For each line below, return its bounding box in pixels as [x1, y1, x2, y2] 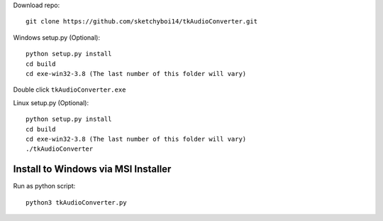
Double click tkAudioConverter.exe [13, 85, 126, 94]
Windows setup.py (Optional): [13, 33, 101, 42]
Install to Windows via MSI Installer [13, 163, 172, 176]
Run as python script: [13, 182, 76, 190]
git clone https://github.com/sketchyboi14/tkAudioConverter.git [26, 18, 258, 26]
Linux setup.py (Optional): [13, 98, 89, 107]
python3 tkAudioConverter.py [26, 198, 127, 206]
